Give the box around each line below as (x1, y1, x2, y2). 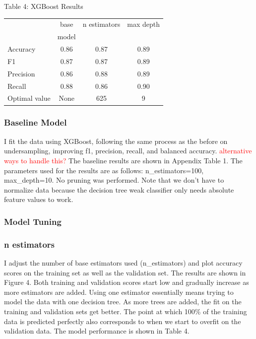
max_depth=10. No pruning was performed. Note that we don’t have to (4, 175, 224, 185)
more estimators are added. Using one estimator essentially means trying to (4, 286, 234, 297)
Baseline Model (4, 116, 67, 129)
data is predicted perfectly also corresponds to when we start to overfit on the (4, 316, 241, 326)
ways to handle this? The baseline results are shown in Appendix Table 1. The (4, 155, 243, 165)
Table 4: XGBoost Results (4, 1, 83, 11)
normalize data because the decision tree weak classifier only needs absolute (4, 184, 234, 195)
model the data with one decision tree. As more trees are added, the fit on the (4, 296, 242, 307)
